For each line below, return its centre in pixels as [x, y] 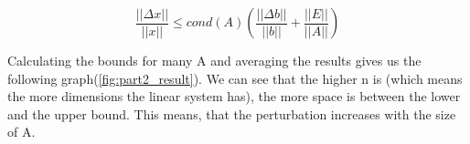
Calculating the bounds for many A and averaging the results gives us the [214, 60]
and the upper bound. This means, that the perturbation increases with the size [232, 113]
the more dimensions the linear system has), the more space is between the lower [234, 96]
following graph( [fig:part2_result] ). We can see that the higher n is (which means [235, 78]
